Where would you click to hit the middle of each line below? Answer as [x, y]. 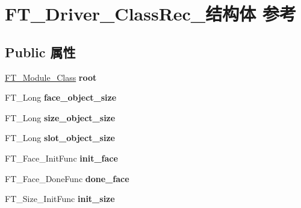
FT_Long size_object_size [60, 117]
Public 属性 [40, 52]
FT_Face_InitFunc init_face [61, 158]
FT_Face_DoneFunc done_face [67, 178]
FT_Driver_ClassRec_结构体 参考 [150, 14]
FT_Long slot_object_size [60, 138]
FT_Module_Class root [51, 77]
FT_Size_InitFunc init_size [60, 199]
